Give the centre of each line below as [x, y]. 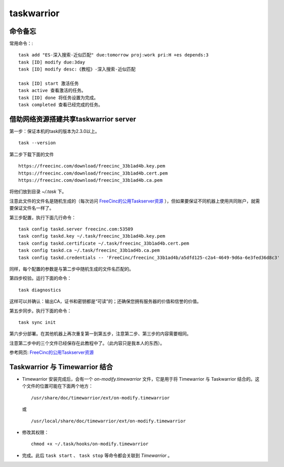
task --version [37, 143]
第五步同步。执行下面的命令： [40, 311]
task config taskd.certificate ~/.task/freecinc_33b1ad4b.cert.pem [104, 243]
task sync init [37, 322]
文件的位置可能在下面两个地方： [59, 386]
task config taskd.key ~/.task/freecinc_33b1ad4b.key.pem [92, 236]
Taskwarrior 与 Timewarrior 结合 [61, 367]
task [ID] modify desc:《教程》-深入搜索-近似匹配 [77, 69]
